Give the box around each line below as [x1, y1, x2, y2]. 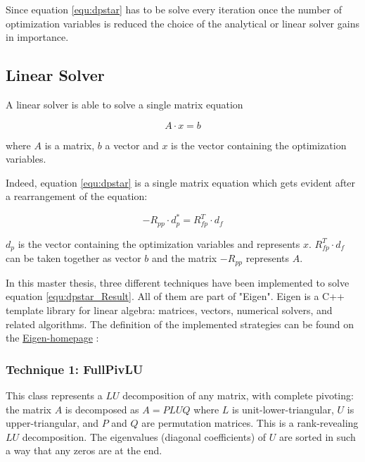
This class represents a [6, 388, 103, 402]
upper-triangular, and [6, 416, 99, 430]
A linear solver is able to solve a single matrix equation [6, 96, 243, 111]
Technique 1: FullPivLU [6, 360, 143, 377]
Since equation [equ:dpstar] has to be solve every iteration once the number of [6, 2, 342, 16]
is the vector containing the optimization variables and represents [18, 236, 300, 251]
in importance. [6, 30, 69, 44]
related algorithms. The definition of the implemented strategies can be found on [6, 316, 354, 331]
